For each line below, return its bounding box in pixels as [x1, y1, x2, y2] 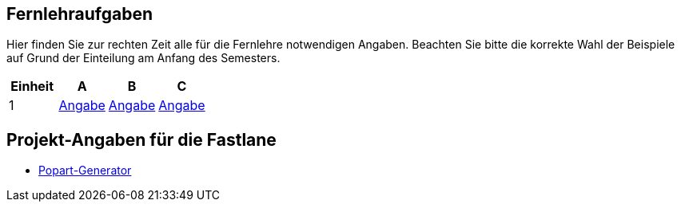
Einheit [10, 78, 54, 95]
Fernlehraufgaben [6, 4, 153, 24]
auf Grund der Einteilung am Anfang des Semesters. [6, 51, 281, 65]
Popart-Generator [38, 163, 132, 178]
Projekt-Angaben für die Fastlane [6, 129, 277, 150]
